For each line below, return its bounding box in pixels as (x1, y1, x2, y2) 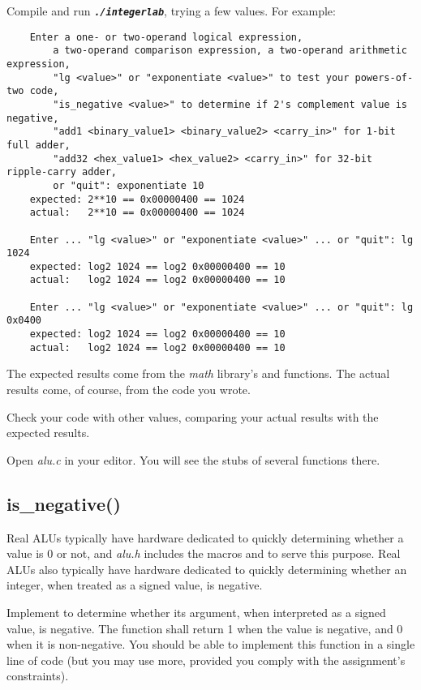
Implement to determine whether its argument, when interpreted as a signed (6, 603, 386, 620)
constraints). (6, 667, 69, 684)
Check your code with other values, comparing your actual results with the (6, 408, 379, 425)
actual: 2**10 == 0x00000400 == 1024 (29, 207, 245, 219)
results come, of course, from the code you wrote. (6, 381, 251, 397)
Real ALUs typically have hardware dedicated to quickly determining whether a (6, 529, 404, 546)
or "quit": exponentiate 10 (53, 179, 204, 191)
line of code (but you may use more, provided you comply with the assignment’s (6, 651, 406, 668)
